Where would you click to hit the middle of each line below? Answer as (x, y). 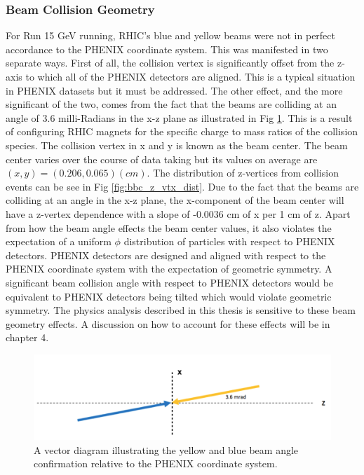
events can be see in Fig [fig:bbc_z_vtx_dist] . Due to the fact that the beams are (182, 186)
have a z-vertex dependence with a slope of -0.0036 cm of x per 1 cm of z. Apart (178, 213)
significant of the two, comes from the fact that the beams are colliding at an (171, 104)
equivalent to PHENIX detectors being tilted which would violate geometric (169, 296)
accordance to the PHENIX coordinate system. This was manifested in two (167, 49)
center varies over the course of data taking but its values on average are (162, 159)
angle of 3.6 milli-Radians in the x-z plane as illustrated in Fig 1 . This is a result (179, 117)
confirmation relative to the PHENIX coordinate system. (156, 463)
